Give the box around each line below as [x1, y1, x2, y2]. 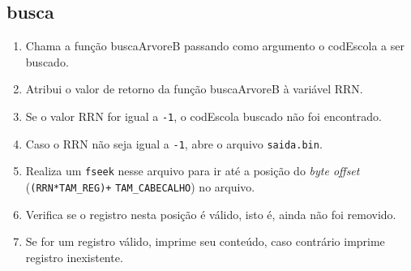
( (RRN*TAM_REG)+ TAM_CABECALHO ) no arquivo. [25, 178, 255, 195]
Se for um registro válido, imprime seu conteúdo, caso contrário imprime [25, 233, 385, 250]
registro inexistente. [25, 248, 123, 265]
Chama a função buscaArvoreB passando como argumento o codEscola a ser [25, 37, 405, 54]
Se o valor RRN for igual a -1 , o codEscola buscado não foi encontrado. [25, 107, 382, 124]
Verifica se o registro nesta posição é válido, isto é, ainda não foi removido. [25, 205, 396, 222]
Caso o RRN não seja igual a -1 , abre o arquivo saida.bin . [25, 135, 323, 152]
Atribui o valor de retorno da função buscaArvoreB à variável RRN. [25, 80, 363, 97]
